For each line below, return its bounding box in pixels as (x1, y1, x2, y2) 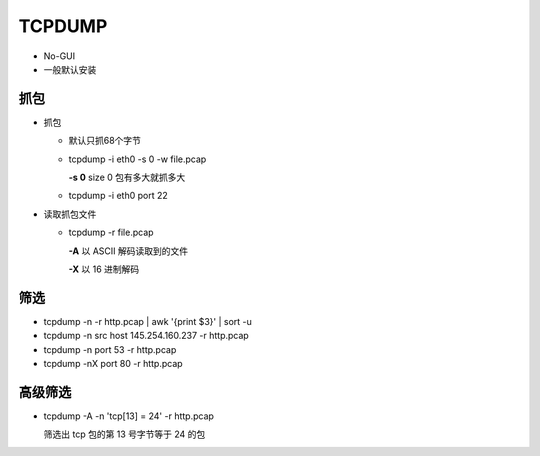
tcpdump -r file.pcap (68, 226, 154, 239)
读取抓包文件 (43, 208, 97, 220)
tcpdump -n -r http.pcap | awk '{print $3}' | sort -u (43, 315, 252, 327)
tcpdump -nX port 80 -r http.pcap (43, 358, 184, 370)
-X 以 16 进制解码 (68, 263, 140, 275)
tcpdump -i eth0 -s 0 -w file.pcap (68, 153, 207, 165)
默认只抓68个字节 (68, 135, 142, 147)
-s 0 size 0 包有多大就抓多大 (68, 171, 186, 184)
